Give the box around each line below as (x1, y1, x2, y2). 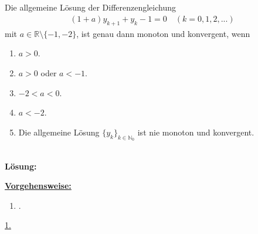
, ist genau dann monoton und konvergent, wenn (76, 27, 250, 39)
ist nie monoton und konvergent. (137, 126, 254, 138)
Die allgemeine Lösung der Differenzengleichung (5, 1, 176, 13)
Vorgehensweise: (5, 179, 72, 192)
